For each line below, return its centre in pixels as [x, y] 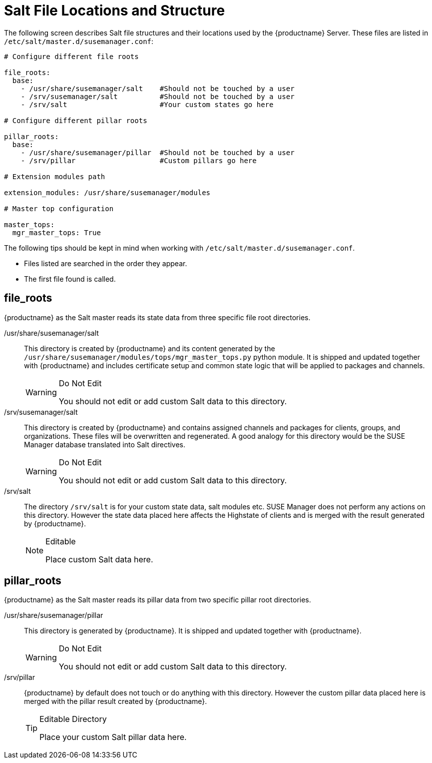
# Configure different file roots [71, 56]
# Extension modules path [55, 176]
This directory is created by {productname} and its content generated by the [150, 348]
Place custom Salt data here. [99, 559]
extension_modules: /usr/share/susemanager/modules [107, 192]
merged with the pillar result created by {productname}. [116, 701]
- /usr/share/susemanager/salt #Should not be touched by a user [158, 88]
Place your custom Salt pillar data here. [113, 737]
